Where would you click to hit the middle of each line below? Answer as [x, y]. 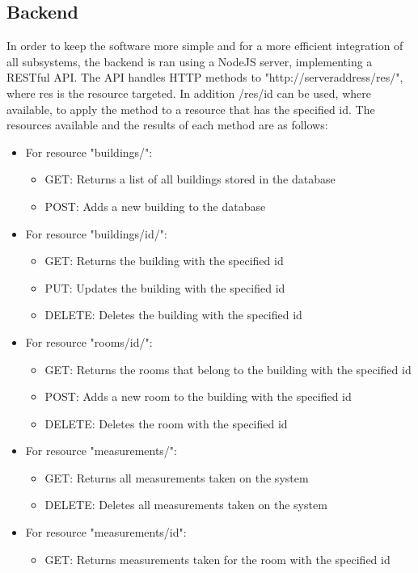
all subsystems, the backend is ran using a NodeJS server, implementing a [190, 61]
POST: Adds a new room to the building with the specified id [198, 396]
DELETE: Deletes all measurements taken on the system [186, 505]
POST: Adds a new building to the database [155, 206]
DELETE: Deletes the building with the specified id [173, 315]
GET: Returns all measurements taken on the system [177, 477]
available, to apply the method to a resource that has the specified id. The [191, 109]
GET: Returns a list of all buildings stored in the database [190, 179]
